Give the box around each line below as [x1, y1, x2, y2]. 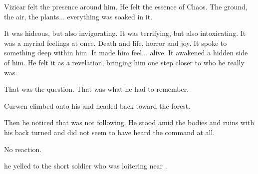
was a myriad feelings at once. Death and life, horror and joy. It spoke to [4, 37, 227, 48]
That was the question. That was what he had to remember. [4, 84, 189, 94]
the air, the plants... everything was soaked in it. [4, 11, 153, 21]
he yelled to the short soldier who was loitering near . [4, 161, 167, 171]
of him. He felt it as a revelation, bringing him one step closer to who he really [4, 57, 245, 67]
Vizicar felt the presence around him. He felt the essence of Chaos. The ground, [4, 1, 248, 11]
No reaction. [4, 144, 42, 154]
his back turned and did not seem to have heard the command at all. [4, 127, 215, 137]
